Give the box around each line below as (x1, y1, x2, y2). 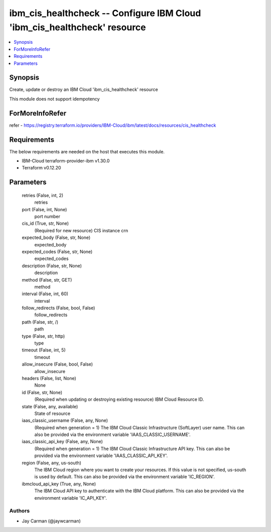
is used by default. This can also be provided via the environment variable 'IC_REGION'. (34, 474, 215, 480)
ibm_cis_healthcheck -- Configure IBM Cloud (9, 8, 201, 19)
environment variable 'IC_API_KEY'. (34, 495, 107, 501)
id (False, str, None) (22, 389, 63, 395)
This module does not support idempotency (9, 96, 100, 102)
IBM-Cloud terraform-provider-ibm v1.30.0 (22, 158, 110, 164)
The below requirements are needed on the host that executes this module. (9, 148, 165, 154)
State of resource (34, 410, 71, 416)
